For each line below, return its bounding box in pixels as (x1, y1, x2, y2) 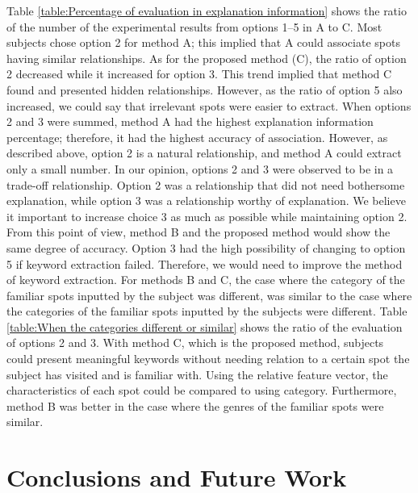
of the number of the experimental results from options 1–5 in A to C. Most (6, 18, 382, 35)
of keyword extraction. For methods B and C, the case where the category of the (6, 271, 405, 288)
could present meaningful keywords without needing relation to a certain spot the (6, 350, 410, 367)
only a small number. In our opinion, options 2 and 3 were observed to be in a (6, 160, 394, 177)
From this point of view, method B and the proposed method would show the (6, 224, 391, 240)
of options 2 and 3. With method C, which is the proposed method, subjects (6, 334, 384, 351)
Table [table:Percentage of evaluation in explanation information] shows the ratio (6, 2, 407, 19)
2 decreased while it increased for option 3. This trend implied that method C (6, 65, 392, 82)
